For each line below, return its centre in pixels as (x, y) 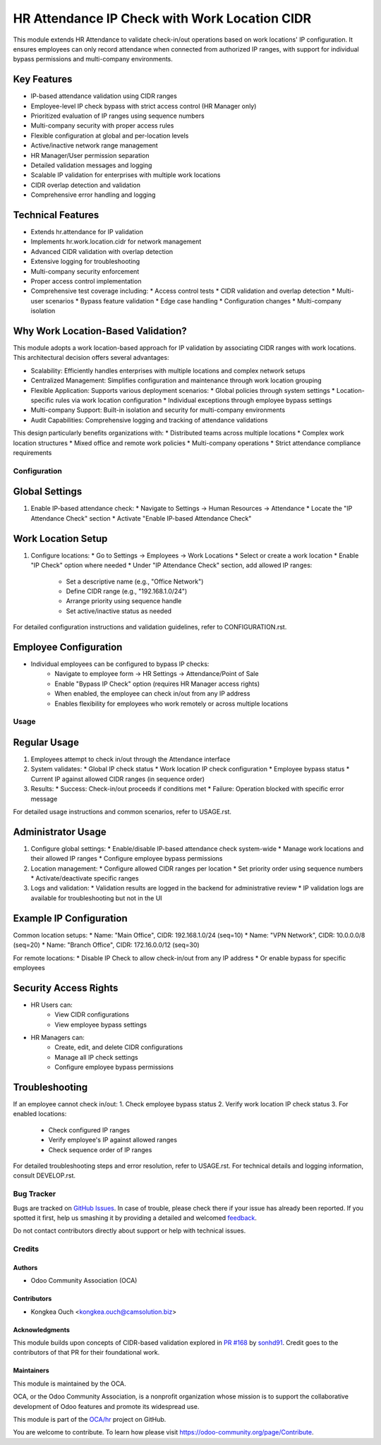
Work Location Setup (60, 539)
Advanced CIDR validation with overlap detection (102, 251)
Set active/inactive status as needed (119, 611)
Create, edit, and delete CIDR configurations (119, 1047)
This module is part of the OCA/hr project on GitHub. (90, 1420)
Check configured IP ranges (89, 1130)
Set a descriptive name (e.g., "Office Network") (135, 581)
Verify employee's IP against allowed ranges (113, 1140)
